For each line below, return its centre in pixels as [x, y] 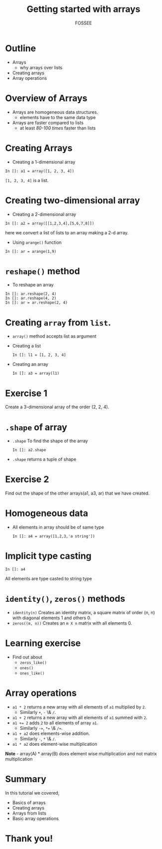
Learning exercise [43, 643]
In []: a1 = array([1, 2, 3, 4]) [40, 171]
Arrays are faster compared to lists [48, 123]
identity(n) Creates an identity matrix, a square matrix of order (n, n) [83, 612]
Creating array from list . [58, 322]
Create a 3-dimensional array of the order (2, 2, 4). [57, 407]
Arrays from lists [29, 813]
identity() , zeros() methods [65, 599]
